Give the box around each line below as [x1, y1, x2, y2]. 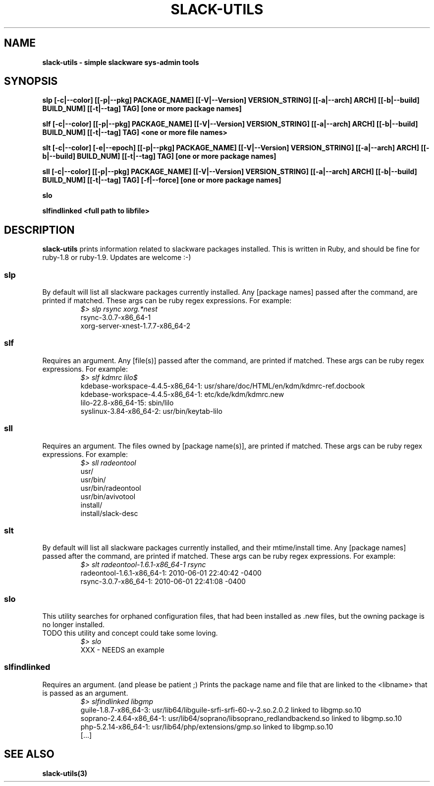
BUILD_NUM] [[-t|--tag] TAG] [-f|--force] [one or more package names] [42, 176, 281, 185]
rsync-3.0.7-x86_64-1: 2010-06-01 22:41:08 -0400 [80, 577, 246, 586]
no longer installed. [42, 620, 105, 629]
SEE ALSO [4, 748, 54, 761]
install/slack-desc [80, 509, 138, 518]
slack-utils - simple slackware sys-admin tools [42, 58, 199, 66]
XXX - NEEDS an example [80, 646, 164, 655]
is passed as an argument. [42, 688, 128, 697]
